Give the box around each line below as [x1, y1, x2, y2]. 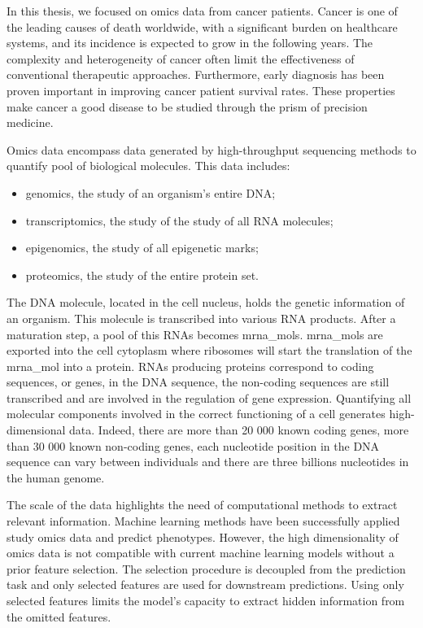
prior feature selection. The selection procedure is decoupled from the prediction [7, 560, 406, 577]
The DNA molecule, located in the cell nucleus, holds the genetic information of [7, 294, 405, 311]
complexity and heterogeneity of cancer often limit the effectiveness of [7, 50, 355, 67]
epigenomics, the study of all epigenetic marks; [25, 239, 259, 256]
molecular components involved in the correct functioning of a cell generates [7, 405, 386, 422]
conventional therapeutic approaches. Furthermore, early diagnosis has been [7, 66, 385, 83]
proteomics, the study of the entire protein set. [25, 266, 259, 283]
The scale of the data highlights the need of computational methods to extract [7, 496, 398, 513]
